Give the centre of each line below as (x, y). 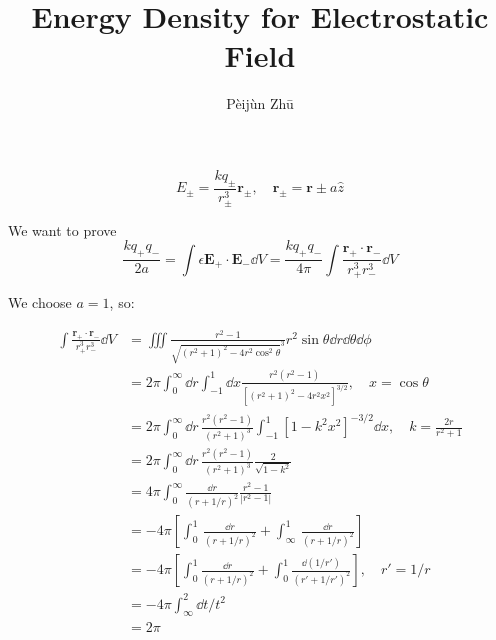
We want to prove (62, 229)
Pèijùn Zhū (260, 103)
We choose (40, 302)
